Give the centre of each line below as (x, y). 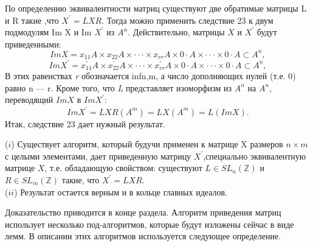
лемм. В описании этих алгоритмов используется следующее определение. (143, 236)
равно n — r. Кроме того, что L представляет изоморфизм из (119, 87)
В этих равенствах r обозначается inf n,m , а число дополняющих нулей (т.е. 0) (150, 76)
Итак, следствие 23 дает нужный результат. (85, 123)
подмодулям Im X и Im (48, 32)
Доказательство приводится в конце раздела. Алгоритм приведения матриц (143, 212)
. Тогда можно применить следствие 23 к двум (187, 20)
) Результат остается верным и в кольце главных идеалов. (121, 192)
